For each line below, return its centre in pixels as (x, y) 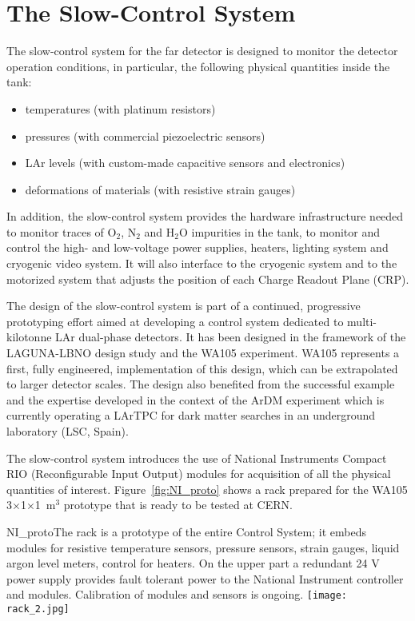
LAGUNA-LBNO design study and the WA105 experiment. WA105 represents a (203, 353)
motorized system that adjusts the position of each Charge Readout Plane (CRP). (208, 279)
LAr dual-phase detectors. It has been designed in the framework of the (231, 337)
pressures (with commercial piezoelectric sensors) (145, 135)
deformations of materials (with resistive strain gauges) (160, 189)
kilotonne (29, 337)
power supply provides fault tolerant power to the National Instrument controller (205, 578)
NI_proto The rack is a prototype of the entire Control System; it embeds (186, 531)
